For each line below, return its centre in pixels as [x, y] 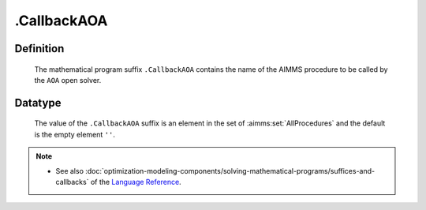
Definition [39, 49]
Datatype [38, 103]
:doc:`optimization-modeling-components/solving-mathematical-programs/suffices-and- [230, 171]
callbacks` [72, 182]
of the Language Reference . [136, 182]
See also [70, 171]
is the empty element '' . [75, 134]
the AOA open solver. [68, 80]
